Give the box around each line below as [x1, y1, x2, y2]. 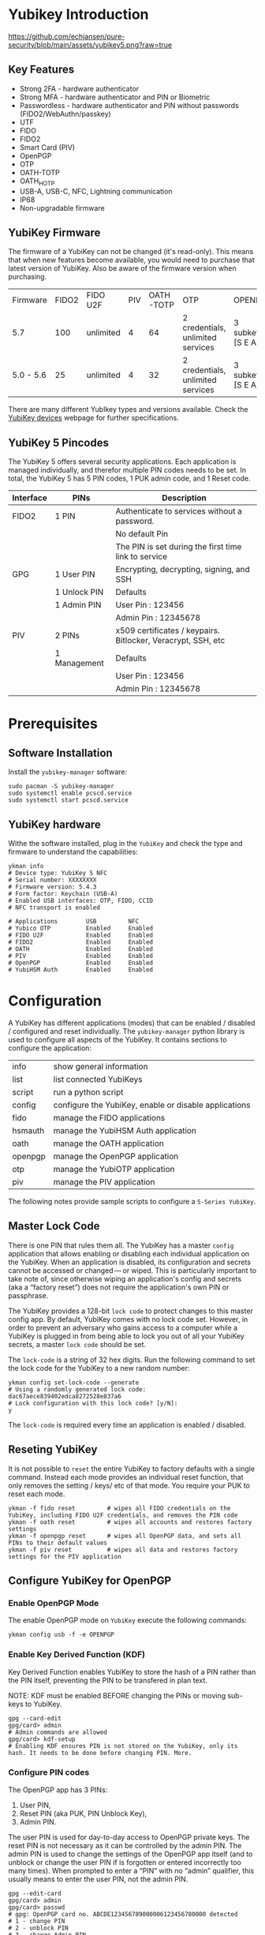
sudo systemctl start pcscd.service [8, 796, 129, 804]
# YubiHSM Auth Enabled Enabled [8, 965, 154, 974]
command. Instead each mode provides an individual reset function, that [8, 1472, 244, 1481]
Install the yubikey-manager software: [8, 767, 128, 777]
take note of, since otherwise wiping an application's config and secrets [8, 1274, 242, 1283]
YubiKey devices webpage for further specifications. [8, 413, 179, 423]
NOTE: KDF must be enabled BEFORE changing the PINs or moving [8, 1690, 226, 1700]
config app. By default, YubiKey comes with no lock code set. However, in [8, 1314, 248, 1323]
